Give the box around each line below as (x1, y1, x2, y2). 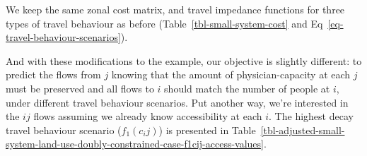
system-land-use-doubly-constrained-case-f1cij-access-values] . (6, 136, 267, 151)
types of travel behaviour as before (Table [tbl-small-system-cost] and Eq (6, 16, 323, 30)
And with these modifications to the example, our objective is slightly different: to (6, 53, 362, 68)
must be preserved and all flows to (6, 80, 154, 95)
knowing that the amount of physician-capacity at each (111, 67, 351, 82)
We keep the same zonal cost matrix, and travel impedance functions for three (6, 2, 345, 16)
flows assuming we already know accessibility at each (33, 109, 262, 124)
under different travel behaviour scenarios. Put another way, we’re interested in (6, 95, 349, 109)
